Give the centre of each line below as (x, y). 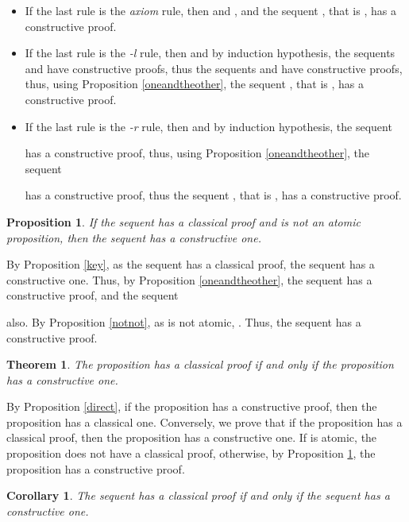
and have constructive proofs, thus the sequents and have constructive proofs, (214, 68)
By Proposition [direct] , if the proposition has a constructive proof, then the (192, 406)
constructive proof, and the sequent (93, 295)
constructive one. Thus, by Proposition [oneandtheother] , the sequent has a (189, 279)
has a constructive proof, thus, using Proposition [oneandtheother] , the (197, 153)
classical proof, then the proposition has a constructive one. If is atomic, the (192, 437)
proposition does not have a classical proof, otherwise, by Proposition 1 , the (191, 453)
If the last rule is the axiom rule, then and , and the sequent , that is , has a (210, 10)
